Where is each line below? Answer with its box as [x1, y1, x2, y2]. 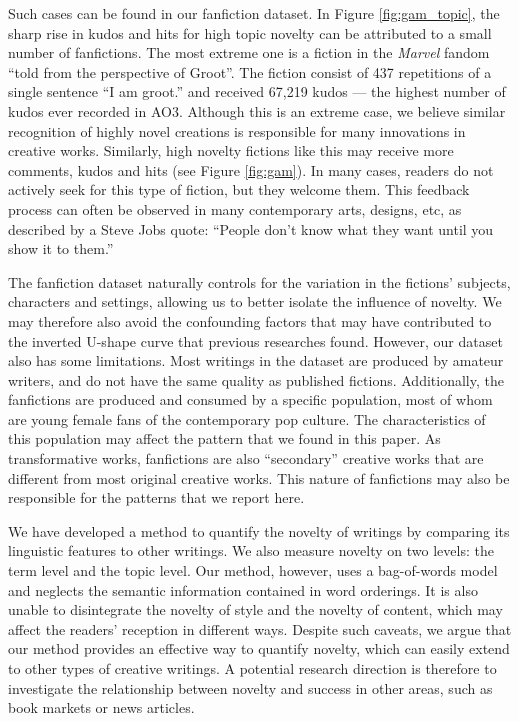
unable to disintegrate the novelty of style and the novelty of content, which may [8, 599, 503, 620]
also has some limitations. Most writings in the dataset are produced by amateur [8, 350, 504, 371]
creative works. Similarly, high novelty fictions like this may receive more [8, 140, 454, 161]
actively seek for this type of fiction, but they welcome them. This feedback [8, 179, 470, 200]
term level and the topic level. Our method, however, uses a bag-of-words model [8, 560, 498, 581]
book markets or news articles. [8, 697, 195, 718]
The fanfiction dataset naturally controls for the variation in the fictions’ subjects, [8, 271, 511, 292]
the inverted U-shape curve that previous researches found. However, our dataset [8, 330, 503, 351]
